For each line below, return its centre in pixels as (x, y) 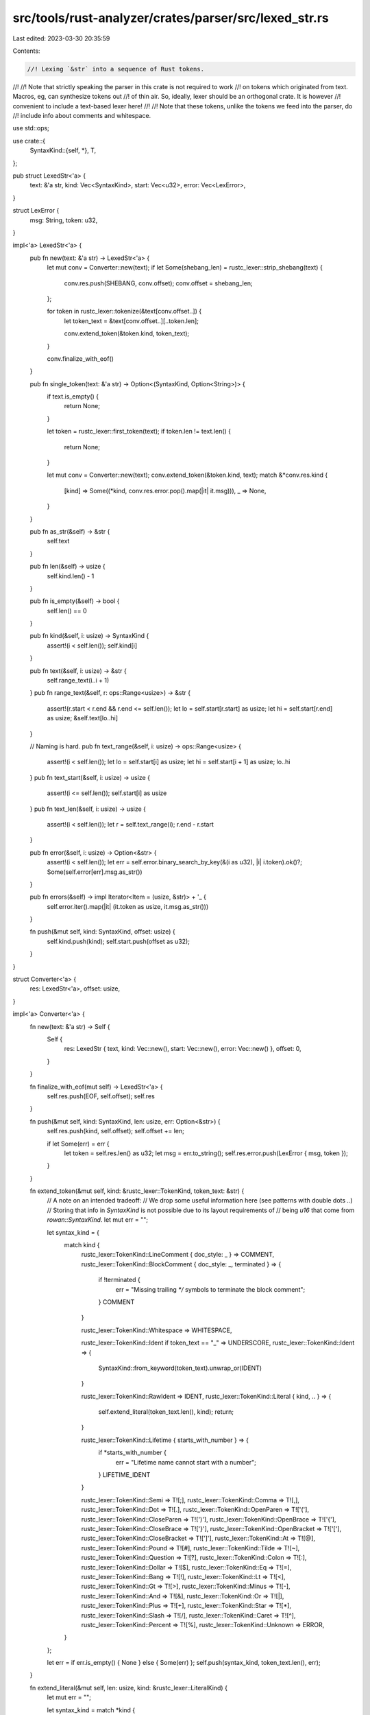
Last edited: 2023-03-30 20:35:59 (61, 38)
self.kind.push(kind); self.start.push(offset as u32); (118, 941)
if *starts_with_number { (133, 1453)
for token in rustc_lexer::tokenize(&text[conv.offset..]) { (124, 311)
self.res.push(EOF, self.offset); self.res (101, 1096)
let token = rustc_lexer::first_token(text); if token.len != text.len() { (139, 431)
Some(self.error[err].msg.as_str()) (95, 872)
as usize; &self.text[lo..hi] (82, 718)
